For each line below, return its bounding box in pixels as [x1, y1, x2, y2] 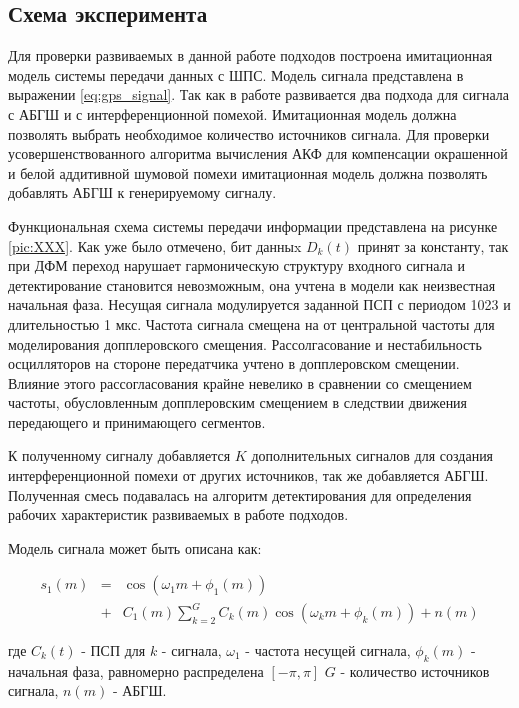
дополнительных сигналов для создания [251, 445, 494, 466]
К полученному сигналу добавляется [8, 445, 231, 466]
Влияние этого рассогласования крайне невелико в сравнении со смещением [8, 372, 472, 393]
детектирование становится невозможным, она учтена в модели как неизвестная [8, 274, 496, 295]
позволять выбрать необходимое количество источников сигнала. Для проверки [8, 123, 490, 144]
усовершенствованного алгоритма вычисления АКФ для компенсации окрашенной [8, 143, 508, 164]
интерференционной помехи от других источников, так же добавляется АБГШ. [8, 465, 489, 486]
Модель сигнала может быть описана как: [8, 537, 262, 558]
